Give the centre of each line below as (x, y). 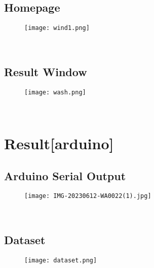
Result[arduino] (59, 143)
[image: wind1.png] (57, 28)
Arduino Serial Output (65, 175)
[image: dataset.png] (61, 260)
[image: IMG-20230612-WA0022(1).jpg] (88, 196)
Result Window (46, 71)
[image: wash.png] (55, 92)
